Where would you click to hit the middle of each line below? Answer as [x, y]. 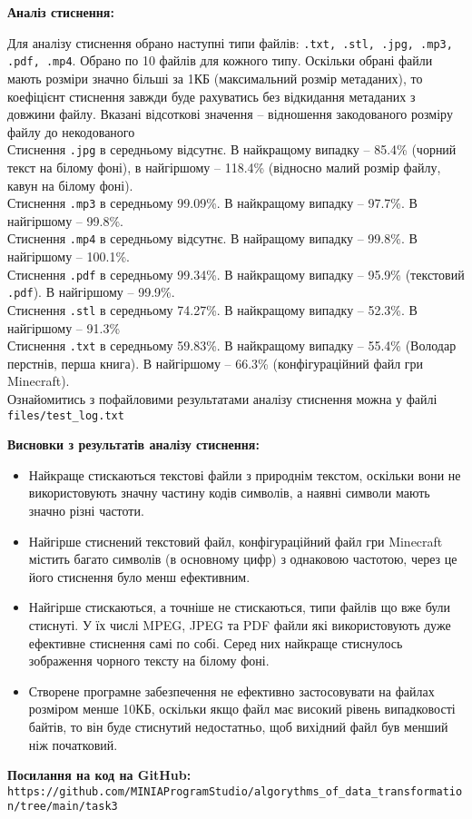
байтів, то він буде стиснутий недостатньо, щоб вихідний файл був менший [238, 726]
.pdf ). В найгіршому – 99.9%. [91, 292]
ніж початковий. [73, 744]
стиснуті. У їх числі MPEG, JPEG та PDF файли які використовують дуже [240, 625]
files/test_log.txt [66, 415]
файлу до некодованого [71, 131]
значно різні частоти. [86, 511]
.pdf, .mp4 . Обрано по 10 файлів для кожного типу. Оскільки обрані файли [220, 60]
